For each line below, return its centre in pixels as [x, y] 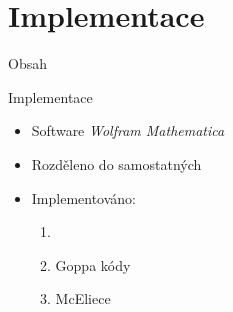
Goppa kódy [93, 264]
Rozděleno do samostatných [116, 163]
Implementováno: [84, 197]
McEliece [83, 298]
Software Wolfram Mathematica [128, 130]
